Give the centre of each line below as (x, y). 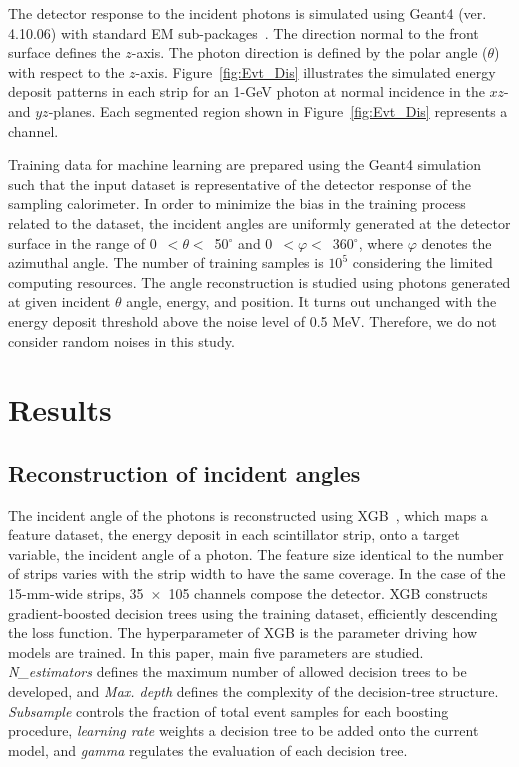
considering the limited (422, 262)
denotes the (456, 242)
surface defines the (64, 52)
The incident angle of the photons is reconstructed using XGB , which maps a (248, 514)
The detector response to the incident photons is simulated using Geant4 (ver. (247, 13)
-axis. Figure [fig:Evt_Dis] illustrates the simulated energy (315, 71)
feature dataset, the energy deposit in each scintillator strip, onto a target (234, 534)
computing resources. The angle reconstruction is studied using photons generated (259, 281)
